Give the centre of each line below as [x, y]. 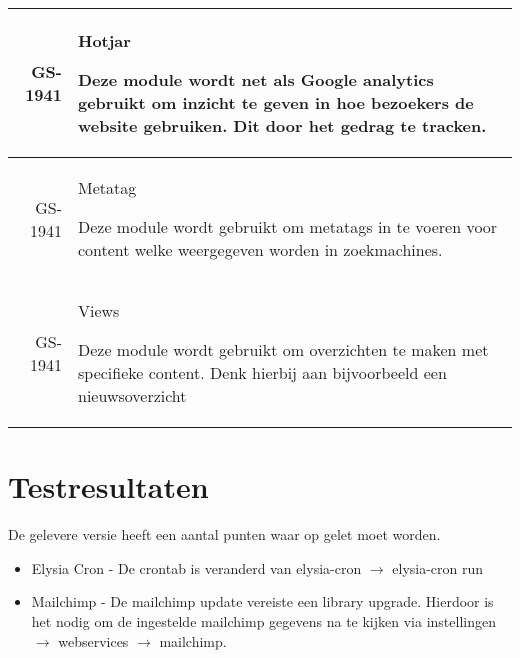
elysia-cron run [438, 567]
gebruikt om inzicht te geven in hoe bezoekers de [275, 102]
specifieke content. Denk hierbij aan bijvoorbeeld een [262, 372]
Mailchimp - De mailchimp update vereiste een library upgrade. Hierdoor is [262, 601]
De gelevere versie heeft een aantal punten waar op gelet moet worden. [224, 534]
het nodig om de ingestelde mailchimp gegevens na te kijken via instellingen [263, 620]
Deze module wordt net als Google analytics [255, 79]
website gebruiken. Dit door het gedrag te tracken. [282, 125]
